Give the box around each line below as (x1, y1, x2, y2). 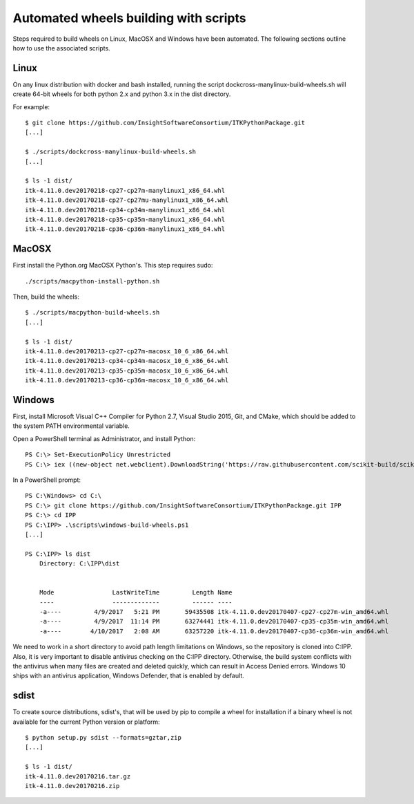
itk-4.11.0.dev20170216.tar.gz (25, 772, 131, 780)
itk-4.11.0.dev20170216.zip (25, 782, 120, 790)
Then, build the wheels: (12, 292, 79, 301)
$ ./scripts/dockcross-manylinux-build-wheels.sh (25, 148, 197, 156)
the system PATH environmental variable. (12, 422, 130, 430)
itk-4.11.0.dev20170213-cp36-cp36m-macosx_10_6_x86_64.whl (25, 377, 229, 384)
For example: (12, 102, 50, 111)
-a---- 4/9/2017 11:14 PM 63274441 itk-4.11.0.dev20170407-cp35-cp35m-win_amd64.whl (39, 617, 389, 626)
